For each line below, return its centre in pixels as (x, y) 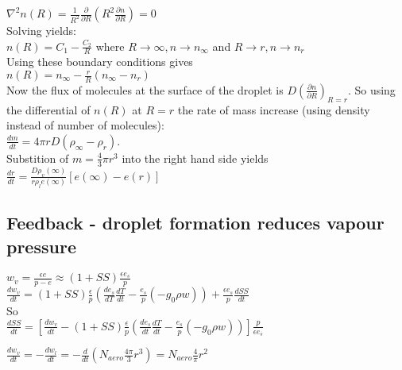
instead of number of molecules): (85, 125)
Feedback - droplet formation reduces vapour (195, 223)
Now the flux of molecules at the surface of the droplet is (145, 89)
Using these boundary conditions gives (100, 62)
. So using (371, 89)
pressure (41, 246)
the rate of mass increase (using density (274, 109)
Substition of (38, 158)
